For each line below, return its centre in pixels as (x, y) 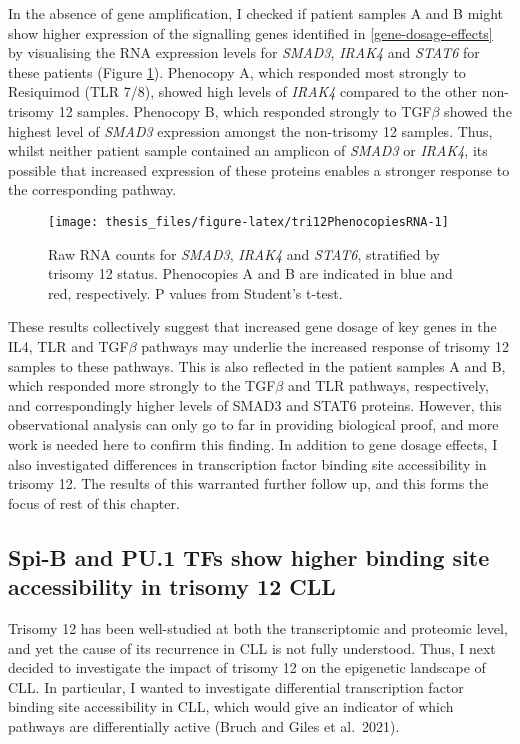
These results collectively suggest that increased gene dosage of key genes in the (252, 326)
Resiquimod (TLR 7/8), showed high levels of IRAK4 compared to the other (243, 91)
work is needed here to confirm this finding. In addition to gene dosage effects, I (253, 443)
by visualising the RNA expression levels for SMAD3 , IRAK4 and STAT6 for (244, 52)
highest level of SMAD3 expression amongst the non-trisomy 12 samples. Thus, (250, 130)
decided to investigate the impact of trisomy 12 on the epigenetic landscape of (247, 667)
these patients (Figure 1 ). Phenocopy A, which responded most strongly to (237, 71)
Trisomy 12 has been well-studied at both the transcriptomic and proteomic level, (258, 627)
